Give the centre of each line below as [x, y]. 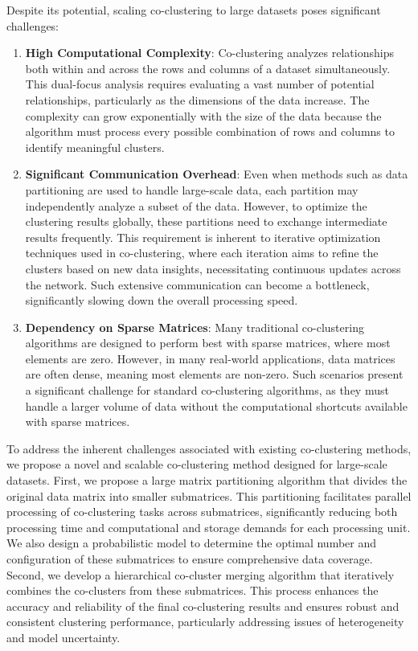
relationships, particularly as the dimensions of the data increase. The [197, 99]
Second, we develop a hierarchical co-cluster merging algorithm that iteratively [201, 574]
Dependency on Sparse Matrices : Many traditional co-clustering [195, 327]
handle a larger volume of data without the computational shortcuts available [216, 405]
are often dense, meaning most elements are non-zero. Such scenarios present [214, 374]
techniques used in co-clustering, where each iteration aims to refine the [202, 253]
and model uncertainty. [64, 637]
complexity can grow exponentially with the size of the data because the [203, 115]
